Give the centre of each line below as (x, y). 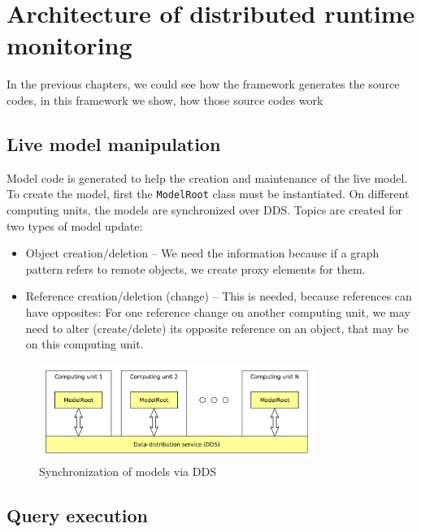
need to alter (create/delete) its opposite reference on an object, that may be (217, 328)
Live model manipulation (114, 143)
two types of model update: (75, 225)
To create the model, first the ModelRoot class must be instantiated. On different (208, 194)
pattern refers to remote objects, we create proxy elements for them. (195, 268)
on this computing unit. (85, 344)
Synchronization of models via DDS (128, 471)
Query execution (77, 515)
